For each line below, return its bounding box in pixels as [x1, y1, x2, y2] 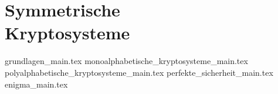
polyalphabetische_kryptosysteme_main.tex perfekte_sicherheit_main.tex [5, 66, 273, 78]
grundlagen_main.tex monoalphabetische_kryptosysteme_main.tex [5, 55, 248, 67]
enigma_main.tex [5, 78, 68, 90]
